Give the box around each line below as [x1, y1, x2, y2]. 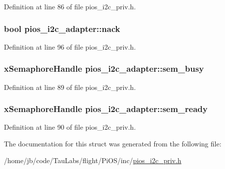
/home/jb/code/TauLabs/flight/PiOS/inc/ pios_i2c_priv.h [4, 155, 182, 165]
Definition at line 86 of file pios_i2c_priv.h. [4, 1, 136, 11]
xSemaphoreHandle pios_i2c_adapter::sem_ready [4, 103, 208, 115]
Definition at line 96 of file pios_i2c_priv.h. [4, 41, 136, 52]
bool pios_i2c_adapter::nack [4, 22, 120, 34]
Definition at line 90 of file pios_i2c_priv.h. [4, 122, 136, 132]
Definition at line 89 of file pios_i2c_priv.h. [4, 82, 136, 92]
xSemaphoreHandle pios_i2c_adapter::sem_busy [4, 62, 204, 75]
